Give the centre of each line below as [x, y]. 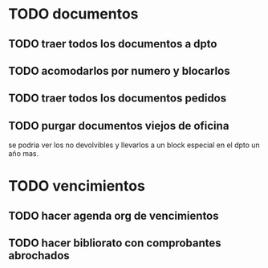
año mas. [24, 154]
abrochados [39, 256]
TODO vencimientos [77, 186]
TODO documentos [73, 14]
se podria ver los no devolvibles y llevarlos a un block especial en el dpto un [134, 145]
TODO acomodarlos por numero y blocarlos [119, 70]
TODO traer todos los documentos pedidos [118, 99]
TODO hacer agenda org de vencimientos [114, 215]
